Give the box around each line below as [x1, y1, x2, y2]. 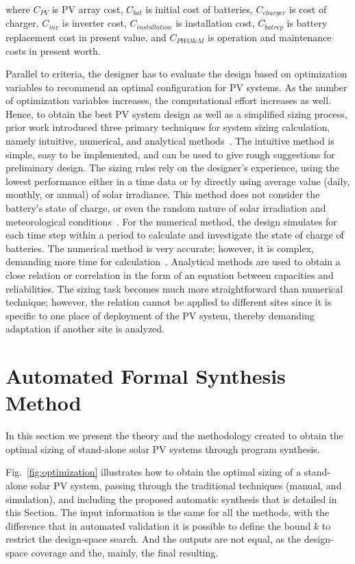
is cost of [289, 2, 327, 16]
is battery [286, 16, 328, 30]
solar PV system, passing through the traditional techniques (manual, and [30, 478, 342, 493]
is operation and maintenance [208, 29, 332, 44]
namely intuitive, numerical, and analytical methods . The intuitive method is [5, 134, 334, 148]
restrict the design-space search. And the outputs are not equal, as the [5, 532, 302, 546]
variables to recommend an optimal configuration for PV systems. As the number [5, 79, 347, 94]
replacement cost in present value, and [5, 29, 167, 44]
